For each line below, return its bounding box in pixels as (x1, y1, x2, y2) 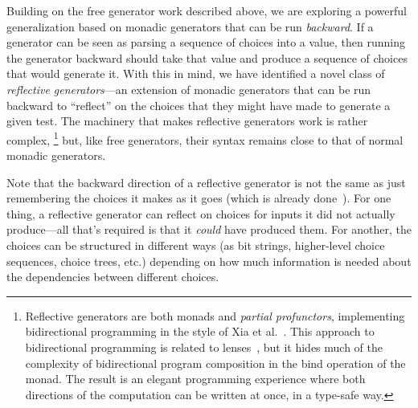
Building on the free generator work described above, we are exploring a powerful (6, 2, 407, 18)
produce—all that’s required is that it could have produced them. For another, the (6, 221, 412, 238)
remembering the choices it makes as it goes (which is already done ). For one (6, 190, 391, 206)
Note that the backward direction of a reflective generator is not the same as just (6, 173, 406, 190)
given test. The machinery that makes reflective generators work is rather (6, 112, 368, 129)
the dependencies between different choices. (6, 268, 219, 285)
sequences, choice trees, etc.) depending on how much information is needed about (6, 252, 412, 269)
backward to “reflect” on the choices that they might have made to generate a (6, 96, 391, 113)
